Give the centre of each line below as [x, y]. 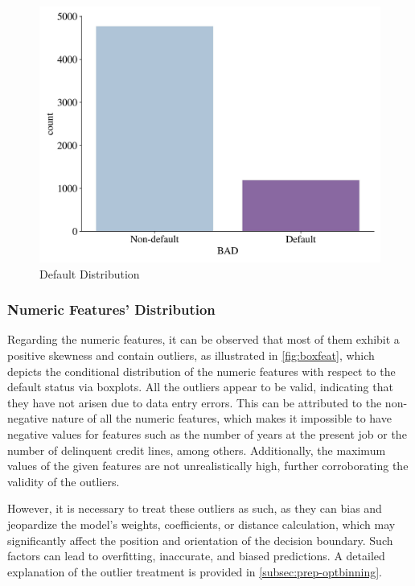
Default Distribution [90, 273]
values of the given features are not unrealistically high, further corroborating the [208, 466]
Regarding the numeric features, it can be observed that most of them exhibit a [203, 339]
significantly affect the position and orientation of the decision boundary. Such [200, 540]
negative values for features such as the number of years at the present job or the [207, 433]
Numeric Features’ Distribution [111, 310]
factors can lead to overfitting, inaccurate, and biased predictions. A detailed [196, 556]
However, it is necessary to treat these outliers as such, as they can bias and [195, 508]
